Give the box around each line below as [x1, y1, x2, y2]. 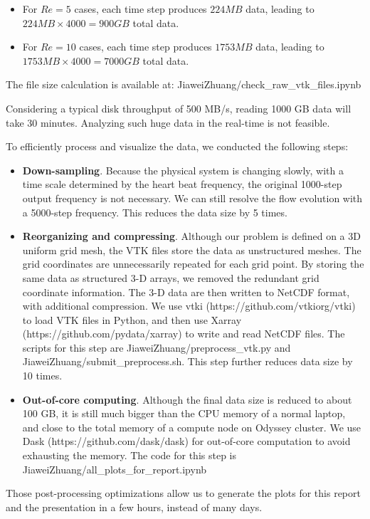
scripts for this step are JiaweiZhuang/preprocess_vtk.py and [22, 340, 291, 355]
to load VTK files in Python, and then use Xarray [22, 312, 242, 327]
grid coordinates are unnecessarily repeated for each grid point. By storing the [22, 256, 364, 271]
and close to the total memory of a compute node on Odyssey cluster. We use [22, 419, 361, 434]
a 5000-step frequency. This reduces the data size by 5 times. [22, 204, 287, 219]
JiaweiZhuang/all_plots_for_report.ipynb [22, 461, 207, 476]
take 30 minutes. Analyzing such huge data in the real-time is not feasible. [6, 115, 330, 130]
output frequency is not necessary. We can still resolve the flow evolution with [22, 190, 363, 205]
